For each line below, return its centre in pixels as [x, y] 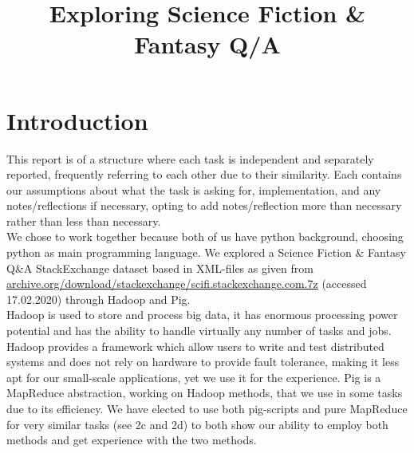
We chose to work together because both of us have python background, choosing [205, 236]
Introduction [77, 120]
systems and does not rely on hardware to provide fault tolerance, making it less [203, 362]
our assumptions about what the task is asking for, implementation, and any [194, 189]
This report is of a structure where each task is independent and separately [190, 158]
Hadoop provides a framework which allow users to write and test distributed [195, 346]
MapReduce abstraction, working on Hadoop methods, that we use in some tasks [205, 393]
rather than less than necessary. [84, 221]
